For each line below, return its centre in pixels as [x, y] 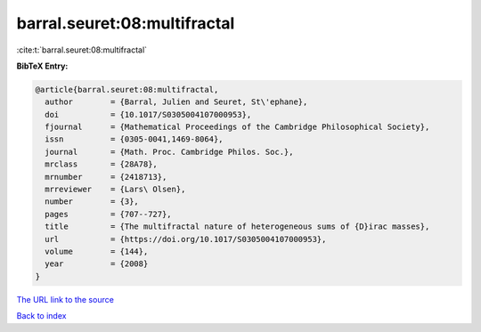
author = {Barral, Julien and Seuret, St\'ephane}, [176, 102]
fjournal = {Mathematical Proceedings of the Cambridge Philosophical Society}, [237, 127]
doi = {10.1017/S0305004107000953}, [148, 114]
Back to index [41, 316]
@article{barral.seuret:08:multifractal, [127, 89]
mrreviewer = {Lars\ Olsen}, [115, 190]
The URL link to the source [65, 299]
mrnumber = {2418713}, [106, 177]
